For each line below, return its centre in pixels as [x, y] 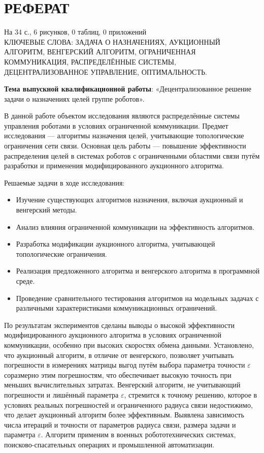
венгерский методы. [46, 210]
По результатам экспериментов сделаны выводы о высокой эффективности [119, 325]
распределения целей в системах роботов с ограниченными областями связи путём [132, 155]
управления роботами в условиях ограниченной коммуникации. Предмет [116, 125]
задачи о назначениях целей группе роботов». [74, 98]
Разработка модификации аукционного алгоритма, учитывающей [115, 244]
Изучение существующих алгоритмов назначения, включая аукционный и [129, 200]
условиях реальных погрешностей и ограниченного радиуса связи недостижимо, [128, 404]
